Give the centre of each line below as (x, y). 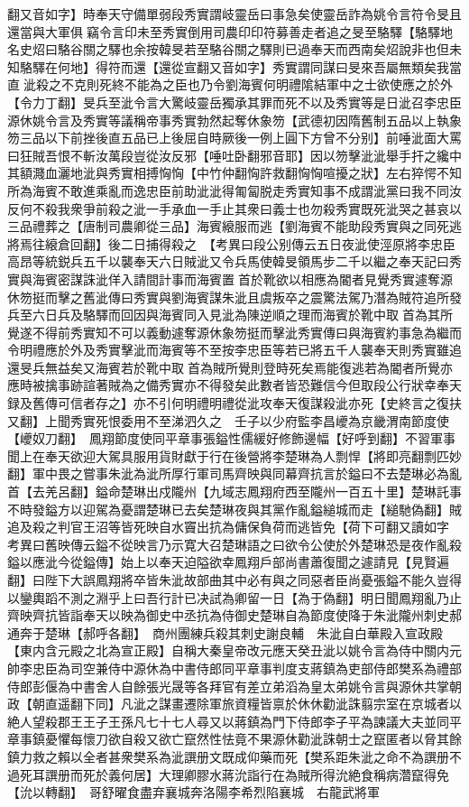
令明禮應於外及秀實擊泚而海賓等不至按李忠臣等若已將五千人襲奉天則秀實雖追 (234, 350)
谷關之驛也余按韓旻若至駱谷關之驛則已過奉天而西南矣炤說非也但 (259, 49)
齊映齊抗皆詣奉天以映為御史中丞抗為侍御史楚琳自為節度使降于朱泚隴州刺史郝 (234, 615)
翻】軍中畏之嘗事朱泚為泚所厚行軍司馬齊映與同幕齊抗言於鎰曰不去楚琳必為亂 (234, 473)
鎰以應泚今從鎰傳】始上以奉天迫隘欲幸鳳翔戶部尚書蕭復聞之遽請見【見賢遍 (228, 562)
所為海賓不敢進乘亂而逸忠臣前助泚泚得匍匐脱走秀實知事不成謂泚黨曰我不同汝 (234, 190)
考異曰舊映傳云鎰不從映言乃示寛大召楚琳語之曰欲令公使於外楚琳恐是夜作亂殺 (234, 544)
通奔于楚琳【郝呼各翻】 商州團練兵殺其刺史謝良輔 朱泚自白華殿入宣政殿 (225, 632)
